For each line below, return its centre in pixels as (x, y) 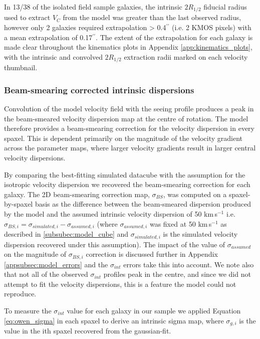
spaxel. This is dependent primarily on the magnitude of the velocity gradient (123, 138)
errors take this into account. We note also (189, 264)
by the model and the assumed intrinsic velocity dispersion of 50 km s (111, 214)
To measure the (28, 310)
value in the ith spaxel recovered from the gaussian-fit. (88, 330)
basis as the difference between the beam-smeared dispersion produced (143, 204)
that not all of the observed (46, 274)
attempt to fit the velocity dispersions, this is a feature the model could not (120, 284)
